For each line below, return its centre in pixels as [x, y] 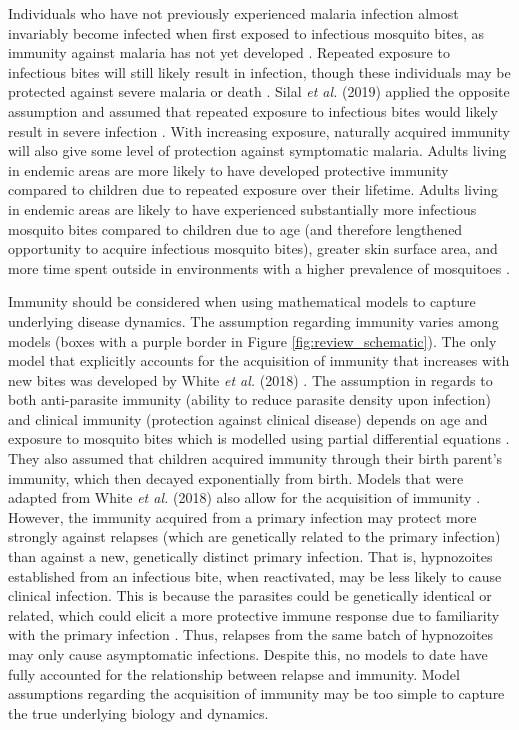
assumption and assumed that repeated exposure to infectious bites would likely [253, 110]
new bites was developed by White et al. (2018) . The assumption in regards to [250, 379]
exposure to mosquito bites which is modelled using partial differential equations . [259, 438]
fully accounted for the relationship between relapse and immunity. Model [234, 673]
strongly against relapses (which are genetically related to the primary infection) [254, 536]
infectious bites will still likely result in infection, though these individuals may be [259, 71]
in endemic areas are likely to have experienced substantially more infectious [242, 208]
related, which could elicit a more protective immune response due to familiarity [254, 614]
